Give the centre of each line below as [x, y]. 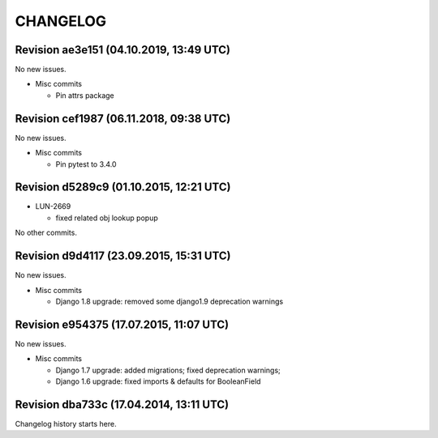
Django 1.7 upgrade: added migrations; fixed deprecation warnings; [168, 370]
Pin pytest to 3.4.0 [86, 164]
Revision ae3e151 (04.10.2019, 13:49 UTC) [123, 50]
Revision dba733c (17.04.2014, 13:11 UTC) [122, 404]
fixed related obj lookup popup [107, 218]
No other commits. [46, 233]
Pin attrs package [85, 95]
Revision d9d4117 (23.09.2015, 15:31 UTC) [123, 256]
